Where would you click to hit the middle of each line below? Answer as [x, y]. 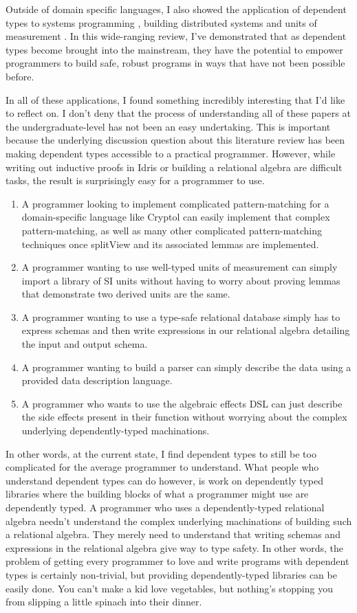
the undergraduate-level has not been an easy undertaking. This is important [168, 126]
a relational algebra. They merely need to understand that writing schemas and [173, 534]
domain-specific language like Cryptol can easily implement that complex [176, 217]
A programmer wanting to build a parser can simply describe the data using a [186, 367]
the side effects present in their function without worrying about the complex [184, 417]
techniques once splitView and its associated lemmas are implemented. [170, 244]
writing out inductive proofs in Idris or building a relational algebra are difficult [174, 167]
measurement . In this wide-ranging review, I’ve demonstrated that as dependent [176, 36]
